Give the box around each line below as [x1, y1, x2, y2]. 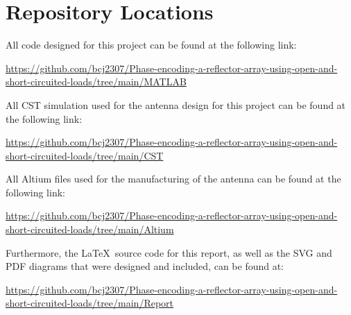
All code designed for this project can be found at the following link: [6, 37, 297, 52]
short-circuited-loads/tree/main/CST [6, 148, 164, 162]
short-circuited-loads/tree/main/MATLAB [6, 74, 187, 89]
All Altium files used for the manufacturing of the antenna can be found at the [6, 171, 341, 186]
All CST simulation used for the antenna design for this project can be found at [6, 97, 346, 112]
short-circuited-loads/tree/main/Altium [6, 222, 174, 237]
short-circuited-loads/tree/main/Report [6, 296, 174, 310]
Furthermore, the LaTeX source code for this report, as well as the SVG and [6, 245, 332, 259]
